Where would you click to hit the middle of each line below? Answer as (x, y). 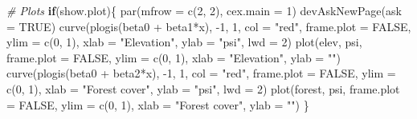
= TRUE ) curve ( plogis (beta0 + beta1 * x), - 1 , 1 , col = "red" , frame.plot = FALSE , (209, 26)
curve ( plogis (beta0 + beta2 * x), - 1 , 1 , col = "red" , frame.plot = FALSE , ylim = (201, 73)
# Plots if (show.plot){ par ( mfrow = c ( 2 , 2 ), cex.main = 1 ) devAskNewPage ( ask (204, 10)
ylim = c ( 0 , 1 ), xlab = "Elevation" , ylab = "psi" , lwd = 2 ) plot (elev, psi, (184, 42)
